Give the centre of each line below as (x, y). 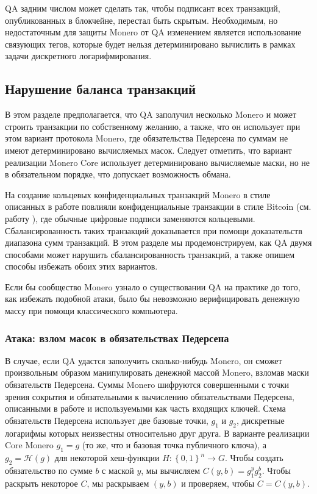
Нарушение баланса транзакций (101, 89)
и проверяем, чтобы (218, 483)
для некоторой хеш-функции (107, 458)
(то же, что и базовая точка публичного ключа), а (174, 445)
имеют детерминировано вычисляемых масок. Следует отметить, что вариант (148, 150)
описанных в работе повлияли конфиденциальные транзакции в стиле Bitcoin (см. (158, 206)
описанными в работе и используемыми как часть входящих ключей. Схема (145, 408)
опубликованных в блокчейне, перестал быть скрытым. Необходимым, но (141, 20)
